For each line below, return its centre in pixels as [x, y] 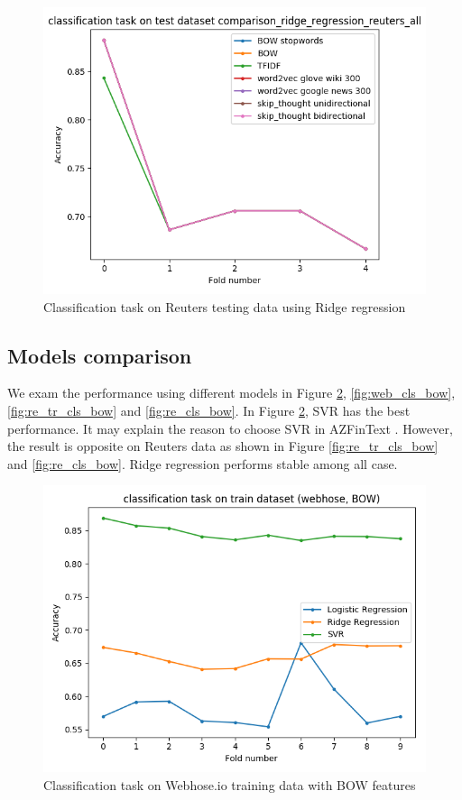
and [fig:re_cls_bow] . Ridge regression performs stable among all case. [203, 463]
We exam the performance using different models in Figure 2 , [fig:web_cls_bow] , [231, 393]
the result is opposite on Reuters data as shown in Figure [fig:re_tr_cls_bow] [223, 446]
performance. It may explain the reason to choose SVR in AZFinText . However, [230, 428]
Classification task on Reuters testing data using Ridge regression [225, 306]
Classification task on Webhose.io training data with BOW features [230, 784]
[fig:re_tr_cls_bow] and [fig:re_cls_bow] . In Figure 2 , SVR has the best [209, 410]
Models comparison [100, 355]
